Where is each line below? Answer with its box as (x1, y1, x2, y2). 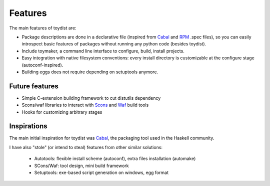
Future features (9, 82, 58, 90)
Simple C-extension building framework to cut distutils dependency (21, 95, 161, 101)
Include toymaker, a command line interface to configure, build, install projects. (21, 48, 184, 54)
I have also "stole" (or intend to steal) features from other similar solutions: (9, 144, 162, 150)
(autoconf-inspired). (21, 62, 63, 68)
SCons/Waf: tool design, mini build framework (34, 163, 129, 169)
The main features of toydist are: (9, 25, 77, 31)
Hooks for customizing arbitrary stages (21, 109, 102, 115)
